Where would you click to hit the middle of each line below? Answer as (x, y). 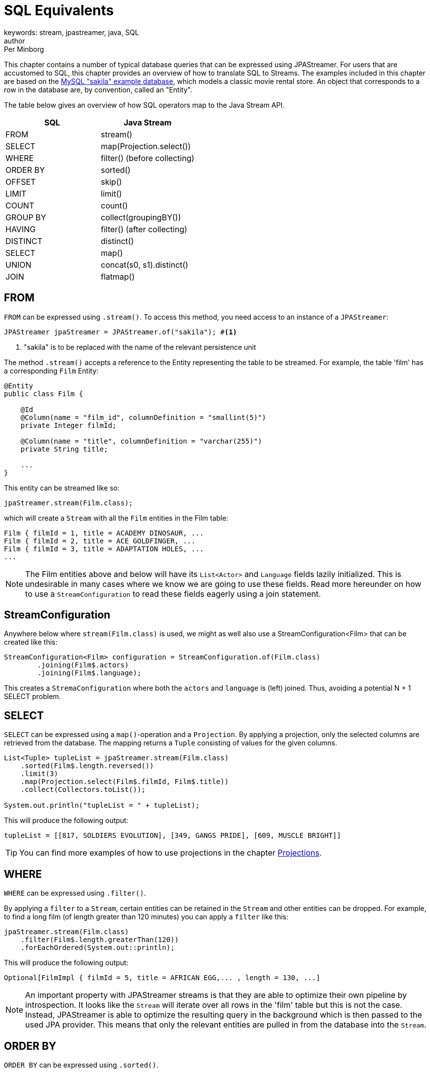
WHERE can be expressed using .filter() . (75, 893)
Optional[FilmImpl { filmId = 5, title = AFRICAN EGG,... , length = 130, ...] (162, 978)
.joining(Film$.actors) (83, 665)
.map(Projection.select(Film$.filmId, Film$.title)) (125, 782)
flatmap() (118, 276)
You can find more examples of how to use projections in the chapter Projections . (171, 853)
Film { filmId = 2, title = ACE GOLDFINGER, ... (100, 541)
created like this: (31, 642)
